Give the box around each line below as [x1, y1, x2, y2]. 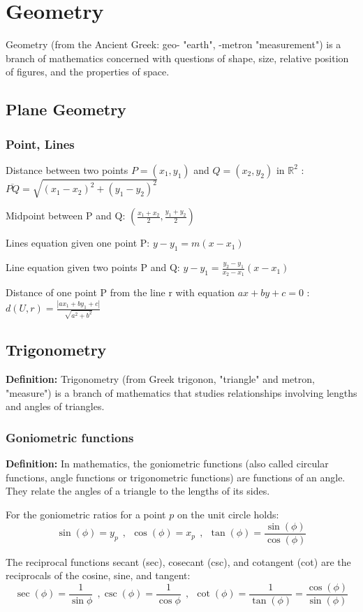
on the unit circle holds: [177, 507, 279, 522]
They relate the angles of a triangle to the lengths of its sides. [6, 483, 270, 498]
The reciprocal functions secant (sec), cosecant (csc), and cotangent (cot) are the [6, 554, 351, 569]
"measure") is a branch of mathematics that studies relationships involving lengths [6, 385, 357, 400]
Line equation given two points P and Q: [6, 260, 180, 275]
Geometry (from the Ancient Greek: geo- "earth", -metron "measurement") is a [6, 37, 341, 52]
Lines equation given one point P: [6, 235, 150, 250]
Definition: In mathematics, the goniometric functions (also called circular [6, 456, 329, 471]
